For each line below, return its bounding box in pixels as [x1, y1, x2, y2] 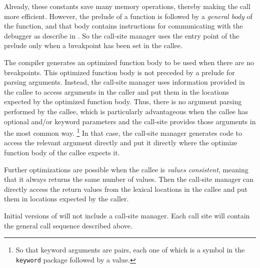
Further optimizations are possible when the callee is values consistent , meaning [4, 164, 248, 174]
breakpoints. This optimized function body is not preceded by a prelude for [4, 67, 235, 77]
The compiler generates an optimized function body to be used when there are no [4, 57, 254, 67]
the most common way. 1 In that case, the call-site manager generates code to [4, 126, 242, 138]
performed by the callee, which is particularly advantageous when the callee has [4, 106, 248, 116]
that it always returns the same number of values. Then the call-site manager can [4, 174, 254, 184]
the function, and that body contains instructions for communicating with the [4, 21, 243, 31]
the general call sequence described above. [4, 220, 132, 230]
